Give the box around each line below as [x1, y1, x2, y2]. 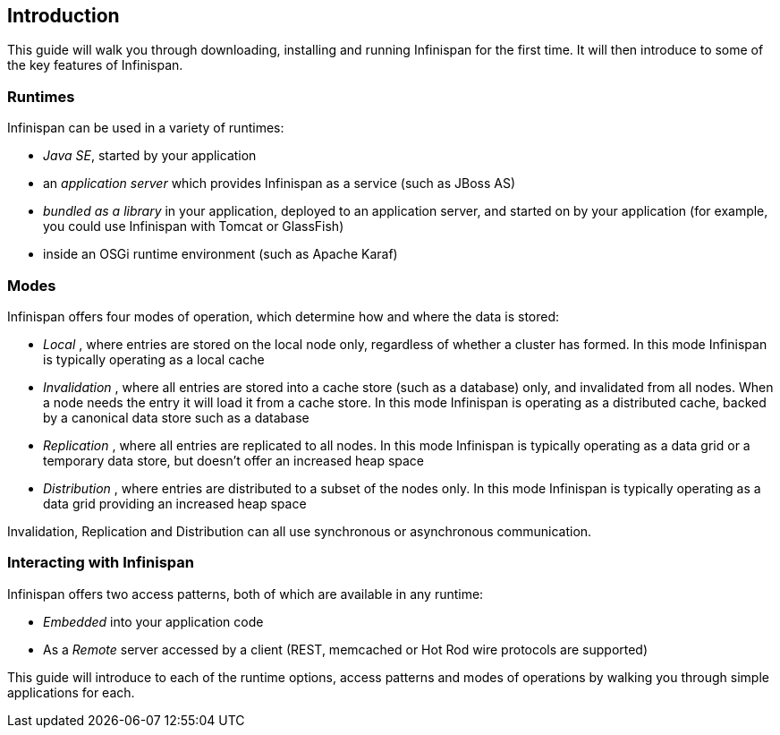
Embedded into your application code [43, 613, 264, 629]
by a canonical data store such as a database [43, 409, 309, 425]
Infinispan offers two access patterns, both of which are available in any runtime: [7, 585, 484, 602]
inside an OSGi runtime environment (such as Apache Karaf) [43, 246, 398, 262]
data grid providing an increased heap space [43, 495, 307, 511]
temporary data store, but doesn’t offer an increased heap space [43, 452, 425, 468]
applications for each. [7, 684, 135, 700]
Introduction [7, 4, 120, 27]
